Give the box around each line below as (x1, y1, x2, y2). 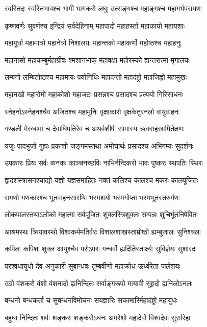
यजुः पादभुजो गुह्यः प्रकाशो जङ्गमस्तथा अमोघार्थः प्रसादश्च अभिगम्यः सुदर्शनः (5, 140, 194, 151)
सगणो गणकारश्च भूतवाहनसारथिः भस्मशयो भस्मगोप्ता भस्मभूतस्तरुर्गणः (5, 192, 180, 202)
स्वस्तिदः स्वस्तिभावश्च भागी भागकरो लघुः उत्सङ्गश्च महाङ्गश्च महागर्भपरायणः (5, 3, 202, 13)
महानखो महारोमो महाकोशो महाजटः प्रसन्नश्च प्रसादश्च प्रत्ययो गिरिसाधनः (5, 88, 183, 99)
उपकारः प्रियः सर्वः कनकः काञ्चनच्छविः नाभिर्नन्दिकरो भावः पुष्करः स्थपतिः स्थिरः (5, 157, 203, 168)
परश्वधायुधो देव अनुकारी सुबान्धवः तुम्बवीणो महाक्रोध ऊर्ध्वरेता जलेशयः (5, 260, 180, 271)
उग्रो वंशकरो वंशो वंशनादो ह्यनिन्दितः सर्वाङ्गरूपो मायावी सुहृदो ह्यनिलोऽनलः (5, 277, 193, 288)
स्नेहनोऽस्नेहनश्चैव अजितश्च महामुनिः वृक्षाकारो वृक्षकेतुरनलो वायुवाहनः (5, 106, 180, 116)
